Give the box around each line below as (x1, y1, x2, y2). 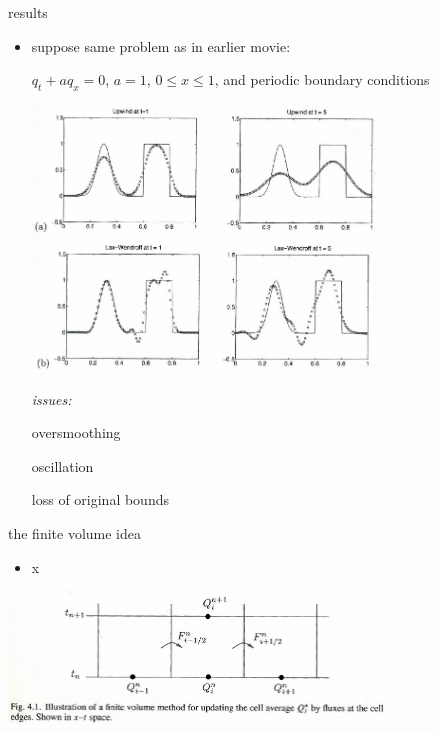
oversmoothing (31, 422, 121, 443)
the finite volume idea (8, 523, 141, 543)
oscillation (31, 455, 94, 476)
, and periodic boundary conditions (214, 69, 430, 90)
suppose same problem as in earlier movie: (31, 35, 291, 56)
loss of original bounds (31, 489, 169, 510)
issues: (31, 388, 72, 409)
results (8, 2, 48, 22)
